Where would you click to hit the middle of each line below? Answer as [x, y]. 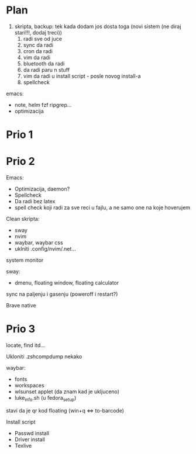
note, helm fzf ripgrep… [43, 105]
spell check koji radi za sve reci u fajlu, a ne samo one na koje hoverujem [102, 207]
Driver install [30, 439]
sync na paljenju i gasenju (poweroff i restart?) [62, 294]
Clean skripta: [23, 219]
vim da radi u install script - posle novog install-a [82, 76]
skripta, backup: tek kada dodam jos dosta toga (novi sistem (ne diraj [98, 26]
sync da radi [38, 45]
